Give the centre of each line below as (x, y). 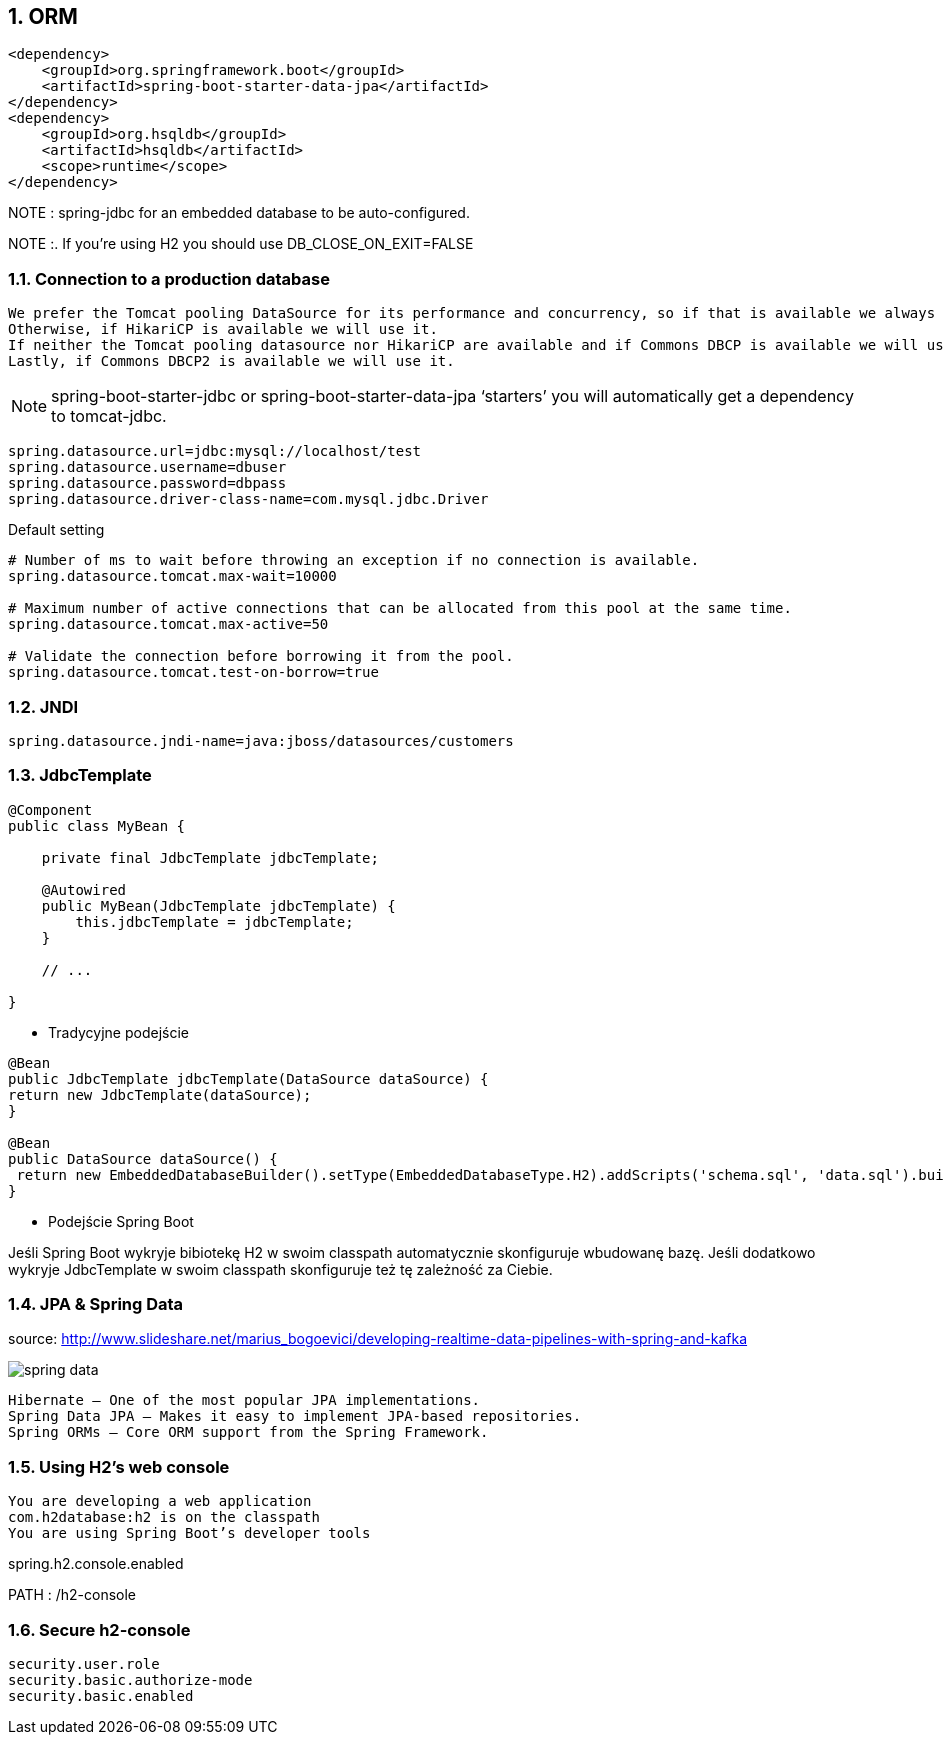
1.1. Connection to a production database (169, 278)
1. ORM (43, 16)
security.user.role (84, 1663)
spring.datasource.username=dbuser (147, 467)
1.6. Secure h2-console (99, 1629)
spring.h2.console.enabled (96, 1564)
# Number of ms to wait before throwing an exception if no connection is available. (354, 560)
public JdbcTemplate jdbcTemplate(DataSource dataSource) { (248, 1078)
